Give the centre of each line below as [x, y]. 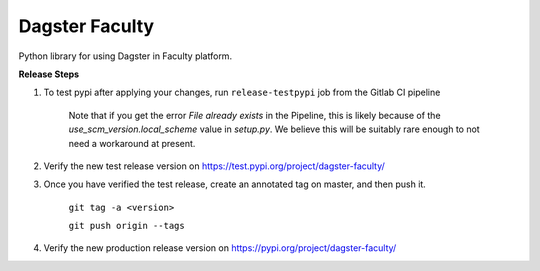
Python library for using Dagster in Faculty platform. [125, 56]
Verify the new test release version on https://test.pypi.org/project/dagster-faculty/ [214, 166]
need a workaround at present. [132, 143]
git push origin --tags [126, 226]
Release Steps [49, 74]
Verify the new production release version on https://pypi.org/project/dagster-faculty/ [220, 248]
